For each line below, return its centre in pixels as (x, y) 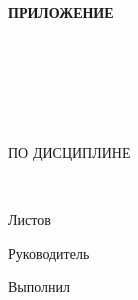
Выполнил (39, 286)
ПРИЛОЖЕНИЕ (61, 12)
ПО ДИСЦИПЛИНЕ (69, 151)
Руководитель (49, 252)
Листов (29, 219)
